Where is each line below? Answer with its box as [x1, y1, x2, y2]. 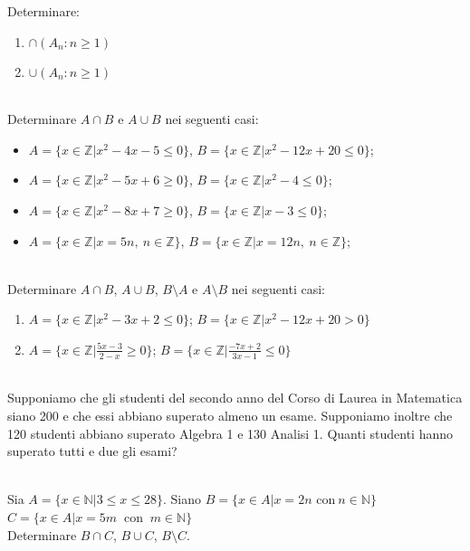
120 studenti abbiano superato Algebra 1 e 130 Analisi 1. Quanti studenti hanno [7, 423, 453, 442]
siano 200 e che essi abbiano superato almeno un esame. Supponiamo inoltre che [7, 405, 453, 424]
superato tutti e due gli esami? [7, 442, 177, 461]
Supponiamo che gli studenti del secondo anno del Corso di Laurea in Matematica [7, 388, 463, 407]
